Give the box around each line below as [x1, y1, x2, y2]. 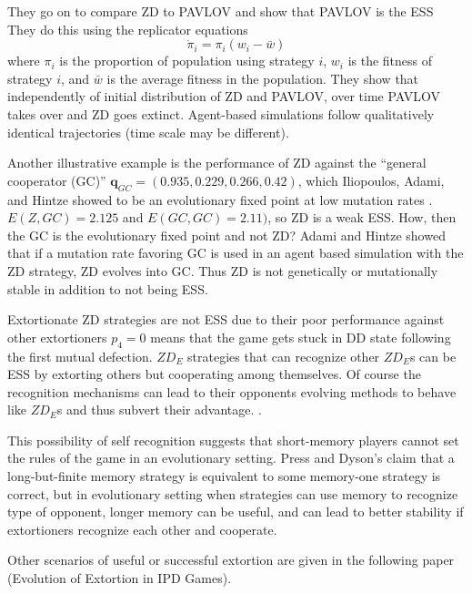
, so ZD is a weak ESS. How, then [267, 208, 457, 227]
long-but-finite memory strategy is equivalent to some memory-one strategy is [7, 466, 441, 486]
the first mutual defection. [7, 346, 153, 365]
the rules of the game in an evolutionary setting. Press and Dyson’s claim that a [7, 448, 455, 467]
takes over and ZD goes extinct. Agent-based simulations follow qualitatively [7, 104, 435, 123]
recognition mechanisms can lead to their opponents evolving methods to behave [7, 382, 457, 401]
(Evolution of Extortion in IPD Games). [7, 568, 232, 588]
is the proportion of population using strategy [59, 51, 315, 70]
